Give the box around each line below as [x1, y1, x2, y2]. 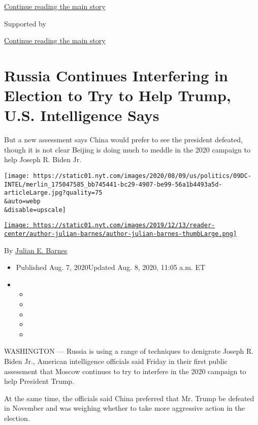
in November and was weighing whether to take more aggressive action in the [4, 403, 245, 413]
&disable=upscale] [4, 206, 66, 214]
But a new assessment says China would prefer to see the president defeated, [4, 134, 243, 145]
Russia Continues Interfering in [4, 65, 228, 85]
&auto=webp [4, 198, 41, 205]
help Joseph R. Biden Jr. [4, 154, 82, 165]
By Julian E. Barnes [4, 245, 68, 255]
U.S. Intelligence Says [4, 105, 159, 126]
